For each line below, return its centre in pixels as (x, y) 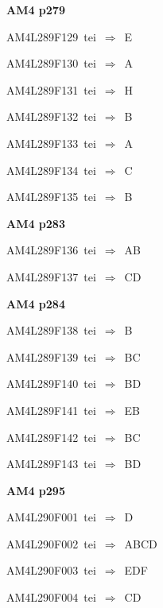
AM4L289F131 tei (51, 89)
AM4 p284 (36, 303)
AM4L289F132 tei (51, 116)
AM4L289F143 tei (51, 464)
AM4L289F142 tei (51, 437)
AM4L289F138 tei (51, 330)
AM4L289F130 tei (51, 63)
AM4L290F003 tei (51, 570)
